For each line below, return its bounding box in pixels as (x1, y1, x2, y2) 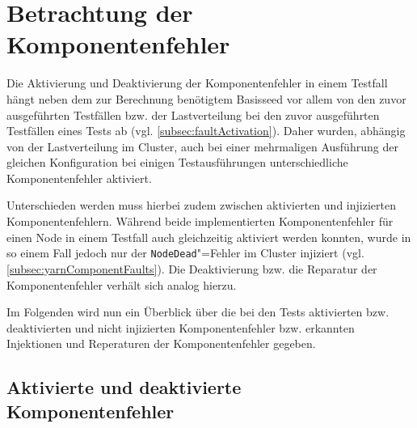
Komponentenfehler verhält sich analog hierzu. (6, 276, 237, 293)
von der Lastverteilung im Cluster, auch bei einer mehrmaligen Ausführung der (6, 138, 398, 155)
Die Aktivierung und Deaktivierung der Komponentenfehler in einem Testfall (6, 74, 388, 91)
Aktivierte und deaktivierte (6, 375, 242, 400)
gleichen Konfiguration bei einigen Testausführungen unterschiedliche (6, 154, 348, 171)
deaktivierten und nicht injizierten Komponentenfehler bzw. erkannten (6, 319, 355, 336)
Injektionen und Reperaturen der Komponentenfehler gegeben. (6, 335, 316, 352)
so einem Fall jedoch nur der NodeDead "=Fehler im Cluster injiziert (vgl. (6, 244, 364, 261)
